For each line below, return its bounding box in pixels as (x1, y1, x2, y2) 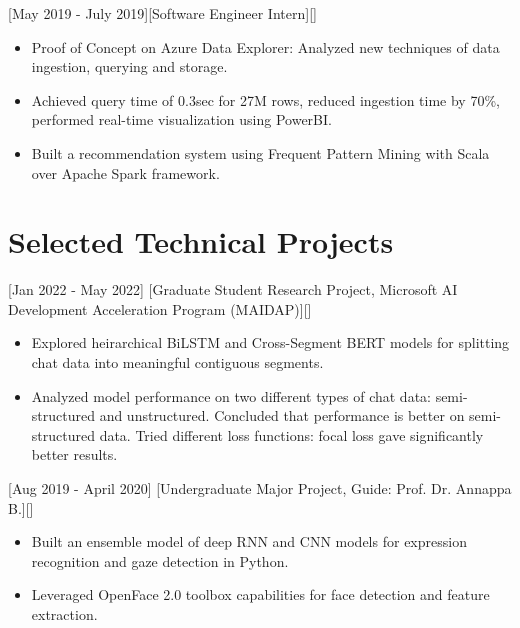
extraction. (31, 604, 98, 624)
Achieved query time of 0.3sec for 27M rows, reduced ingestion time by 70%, (31, 89, 500, 110)
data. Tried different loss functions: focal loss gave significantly (99, 424, 484, 445)
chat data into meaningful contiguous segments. (31, 352, 324, 373)
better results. (31, 444, 118, 465)
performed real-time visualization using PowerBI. (31, 109, 332, 130)
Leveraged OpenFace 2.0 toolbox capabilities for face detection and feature (31, 584, 490, 605)
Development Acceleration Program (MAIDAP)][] (8, 298, 312, 319)
